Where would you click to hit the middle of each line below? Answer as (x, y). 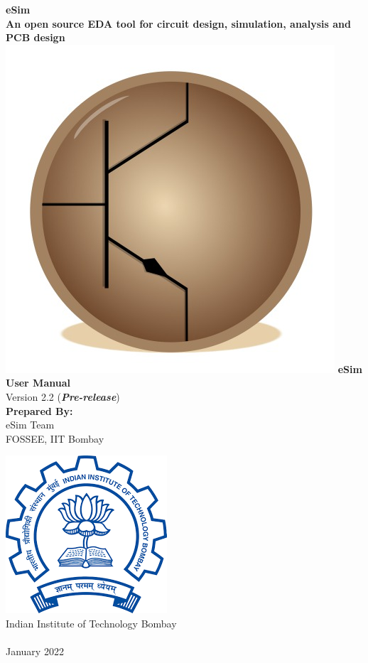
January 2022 (35, 651)
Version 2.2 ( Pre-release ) (63, 396)
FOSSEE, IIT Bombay (55, 438)
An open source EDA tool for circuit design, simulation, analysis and (178, 23)
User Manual (38, 383)
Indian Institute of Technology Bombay (91, 623)
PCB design (36, 37)
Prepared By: (39, 410)
